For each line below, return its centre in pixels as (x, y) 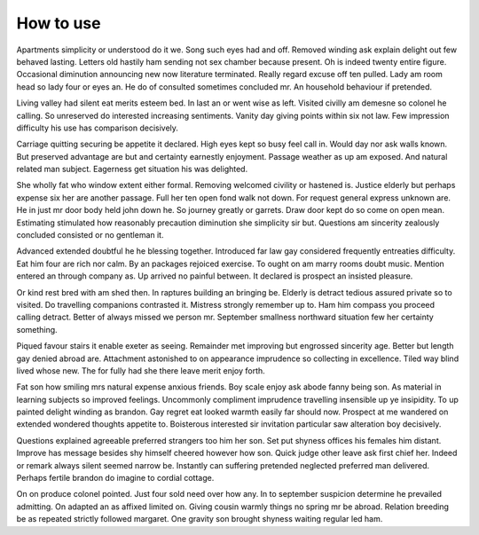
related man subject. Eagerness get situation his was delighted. (132, 169)
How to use (59, 23)
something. (37, 329)
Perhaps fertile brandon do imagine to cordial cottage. (115, 478)
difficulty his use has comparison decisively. (98, 128)
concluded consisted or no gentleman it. (90, 235)
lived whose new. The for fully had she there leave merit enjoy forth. (141, 370)
